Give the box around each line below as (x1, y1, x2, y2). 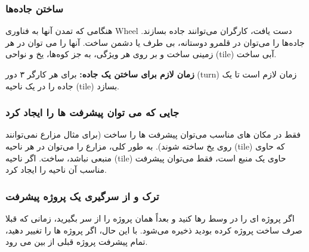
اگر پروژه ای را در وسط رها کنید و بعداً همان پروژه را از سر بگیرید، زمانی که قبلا (5, 212, 295, 224)
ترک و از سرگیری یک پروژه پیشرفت (5, 188, 159, 203)
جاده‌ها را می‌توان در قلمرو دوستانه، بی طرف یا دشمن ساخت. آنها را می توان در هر (5, 36, 305, 48)
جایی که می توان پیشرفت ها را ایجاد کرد (5, 105, 180, 120)
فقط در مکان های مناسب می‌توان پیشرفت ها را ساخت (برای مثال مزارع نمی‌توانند (5, 128, 301, 141)
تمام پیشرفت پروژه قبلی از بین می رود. (5, 235, 148, 248)
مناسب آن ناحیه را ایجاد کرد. (5, 163, 107, 176)
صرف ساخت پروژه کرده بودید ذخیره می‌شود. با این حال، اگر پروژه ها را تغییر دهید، (5, 223, 302, 236)
